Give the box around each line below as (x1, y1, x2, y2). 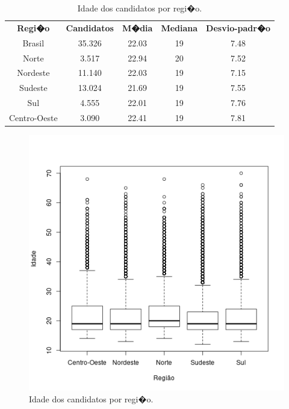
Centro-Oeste (9, 111, 58, 123)
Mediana (161, 21, 198, 34)
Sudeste (19, 81, 48, 94)
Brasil (22, 36, 45, 49)
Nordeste (17, 66, 50, 79)
